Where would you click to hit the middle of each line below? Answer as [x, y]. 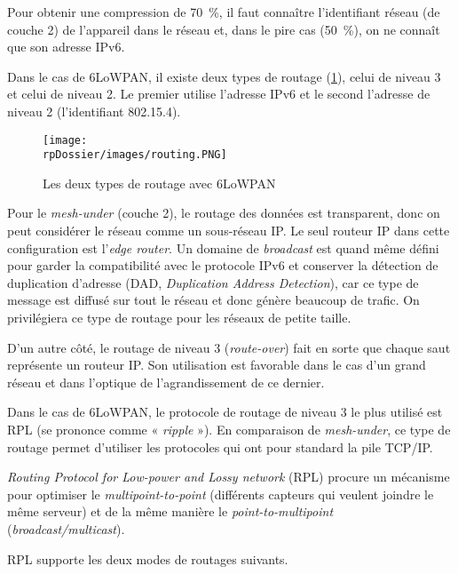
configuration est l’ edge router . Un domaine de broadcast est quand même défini [223, 247]
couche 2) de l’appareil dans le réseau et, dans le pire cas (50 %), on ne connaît [224, 29]
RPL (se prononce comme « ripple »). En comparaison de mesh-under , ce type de [229, 429]
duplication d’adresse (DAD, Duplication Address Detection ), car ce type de [213, 282]
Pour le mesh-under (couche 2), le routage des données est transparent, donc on [224, 213]
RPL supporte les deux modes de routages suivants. [148, 558]
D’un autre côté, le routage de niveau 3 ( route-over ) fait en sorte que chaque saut [229, 347]
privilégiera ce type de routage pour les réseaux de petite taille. [179, 318]
